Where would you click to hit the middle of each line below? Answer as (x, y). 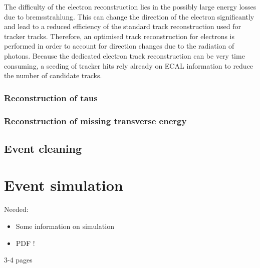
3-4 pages (18, 260)
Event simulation (64, 185)
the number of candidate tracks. (53, 75)
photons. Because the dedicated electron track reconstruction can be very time (124, 55)
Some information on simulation (65, 226)
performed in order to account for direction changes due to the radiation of (119, 46)
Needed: (16, 209)
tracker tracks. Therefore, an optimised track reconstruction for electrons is (119, 36)
